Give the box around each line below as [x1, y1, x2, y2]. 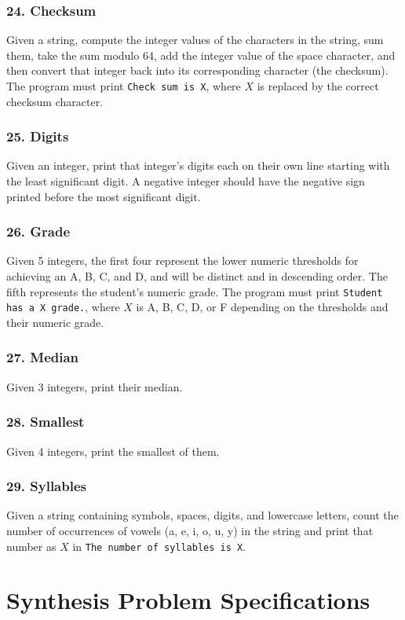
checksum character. [6, 93, 104, 109]
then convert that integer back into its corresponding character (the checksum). [6, 62, 389, 79]
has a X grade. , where [6, 299, 120, 315]
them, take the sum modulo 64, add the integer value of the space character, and [6, 46, 396, 63]
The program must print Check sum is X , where [6, 78, 241, 94]
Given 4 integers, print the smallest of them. [6, 442, 220, 459]
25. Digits [6, 127, 69, 146]
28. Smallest [6, 412, 85, 431]
